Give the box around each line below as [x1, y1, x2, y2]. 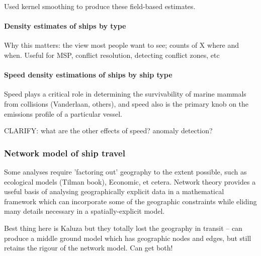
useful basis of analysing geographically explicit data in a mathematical [4, 186, 224, 197]
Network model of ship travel [4, 146, 125, 159]
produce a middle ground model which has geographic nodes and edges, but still [4, 232, 251, 243]
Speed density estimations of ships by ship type [4, 69, 172, 80]
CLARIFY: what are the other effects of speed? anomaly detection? [4, 125, 213, 136]
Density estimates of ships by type [4, 21, 126, 31]
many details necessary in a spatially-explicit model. [4, 206, 165, 216]
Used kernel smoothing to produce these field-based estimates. [4, 1, 196, 11]
